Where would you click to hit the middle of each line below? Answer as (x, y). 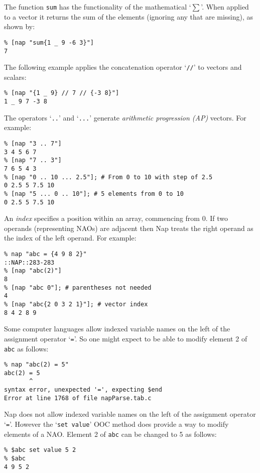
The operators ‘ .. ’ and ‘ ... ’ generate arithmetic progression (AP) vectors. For (125, 117)
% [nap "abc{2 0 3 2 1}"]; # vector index (76, 304)
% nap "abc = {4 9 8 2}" (45, 254)
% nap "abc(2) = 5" (36, 365)
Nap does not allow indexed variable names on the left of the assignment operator (130, 414)
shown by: (20, 26)
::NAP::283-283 (29, 262)
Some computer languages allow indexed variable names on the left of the (117, 329)
